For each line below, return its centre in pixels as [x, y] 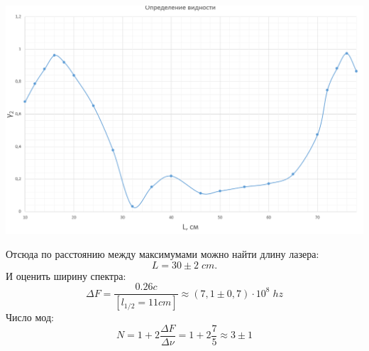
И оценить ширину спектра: [66, 275]
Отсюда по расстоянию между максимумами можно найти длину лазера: [163, 253]
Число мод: [30, 317]
